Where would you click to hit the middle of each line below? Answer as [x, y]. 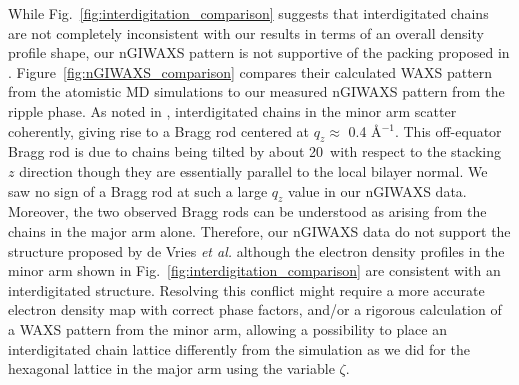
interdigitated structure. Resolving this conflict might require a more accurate [246, 289]
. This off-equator [448, 130]
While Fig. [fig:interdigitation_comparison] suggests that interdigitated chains [248, 13]
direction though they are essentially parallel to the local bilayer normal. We [253, 170]
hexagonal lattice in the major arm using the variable [171, 368]
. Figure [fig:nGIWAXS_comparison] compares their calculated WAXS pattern [250, 71]
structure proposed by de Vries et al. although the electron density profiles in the [256, 250]
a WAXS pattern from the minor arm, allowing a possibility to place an [227, 328]
